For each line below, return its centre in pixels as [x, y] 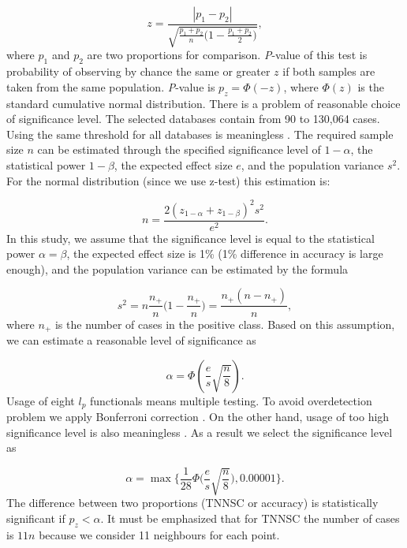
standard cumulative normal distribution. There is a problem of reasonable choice [203, 103]
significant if [36, 518]
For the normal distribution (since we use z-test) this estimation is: [168, 180]
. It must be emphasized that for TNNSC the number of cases [250, 518]
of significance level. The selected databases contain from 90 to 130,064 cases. [193, 119]
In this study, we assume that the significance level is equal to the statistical [190, 238]
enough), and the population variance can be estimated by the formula [177, 268]
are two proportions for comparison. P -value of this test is [227, 55]
